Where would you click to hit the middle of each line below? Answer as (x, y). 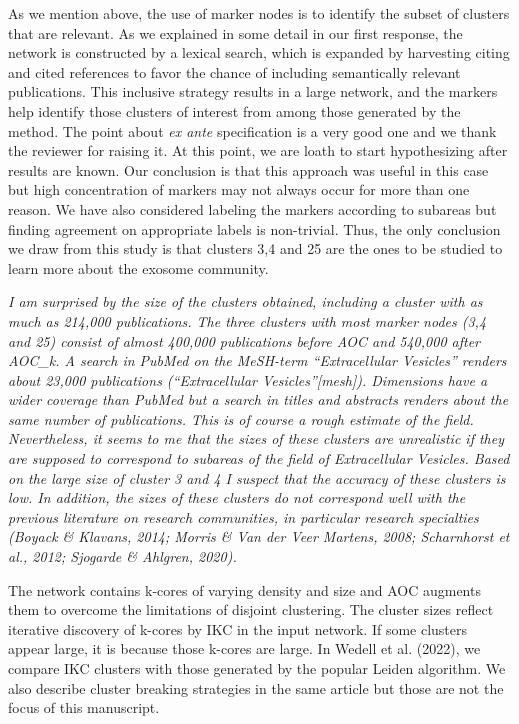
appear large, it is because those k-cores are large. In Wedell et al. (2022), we (244, 648)
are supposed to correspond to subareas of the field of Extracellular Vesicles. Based (259, 458)
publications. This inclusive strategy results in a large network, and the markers (253, 91)
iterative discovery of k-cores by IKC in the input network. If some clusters (238, 628)
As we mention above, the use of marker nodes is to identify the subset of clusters (259, 13)
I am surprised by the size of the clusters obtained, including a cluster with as (245, 301)
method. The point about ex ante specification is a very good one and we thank (252, 130)
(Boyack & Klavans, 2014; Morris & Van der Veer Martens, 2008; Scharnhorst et (259, 536)
